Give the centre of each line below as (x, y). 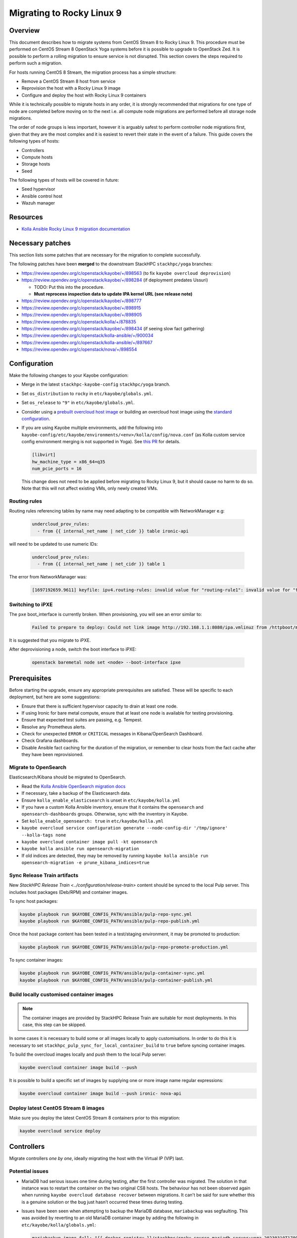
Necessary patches (40, 243)
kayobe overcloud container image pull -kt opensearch (90, 842)
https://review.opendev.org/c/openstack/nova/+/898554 (79, 350)
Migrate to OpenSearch (38, 768)
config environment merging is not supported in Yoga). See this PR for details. (101, 442)
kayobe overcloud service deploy (60, 1131)
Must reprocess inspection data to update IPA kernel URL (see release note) (113, 294)
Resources (26, 217)
